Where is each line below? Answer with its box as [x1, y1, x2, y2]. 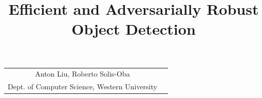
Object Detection [71, 18, 196, 39]
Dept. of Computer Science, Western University [8, 81, 157, 92]
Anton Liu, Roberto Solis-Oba [35, 68, 130, 79]
